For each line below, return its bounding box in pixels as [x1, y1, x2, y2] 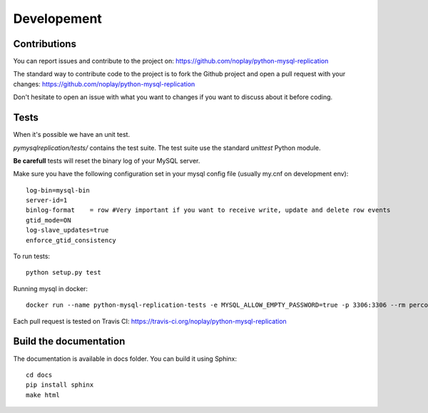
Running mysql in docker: [13, 284, 88, 292]
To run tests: [13, 252, 50, 260]
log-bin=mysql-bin [26, 186, 91, 194]
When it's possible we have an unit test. [13, 131, 131, 139]
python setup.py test [26, 268, 101, 277]
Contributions [13, 38, 76, 50]
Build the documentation [13, 335, 126, 347]
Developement [13, 11, 103, 26]
